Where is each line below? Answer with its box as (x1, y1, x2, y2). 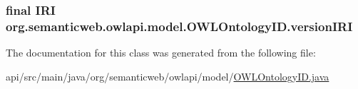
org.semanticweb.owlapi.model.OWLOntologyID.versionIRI (6, 17, 353, 35)
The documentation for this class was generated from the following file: (6, 45, 316, 60)
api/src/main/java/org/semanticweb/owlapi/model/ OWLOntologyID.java (6, 69, 329, 83)
